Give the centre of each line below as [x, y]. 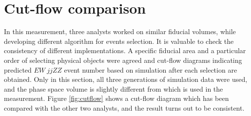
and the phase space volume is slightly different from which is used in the [114, 88]
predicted [18, 69]
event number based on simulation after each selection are [151, 69]
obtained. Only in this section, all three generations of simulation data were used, [126, 79]
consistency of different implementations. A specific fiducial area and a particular [125, 50]
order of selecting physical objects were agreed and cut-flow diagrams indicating [123, 60]
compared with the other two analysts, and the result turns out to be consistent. [124, 107]
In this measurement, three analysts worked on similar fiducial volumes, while [120, 31]
